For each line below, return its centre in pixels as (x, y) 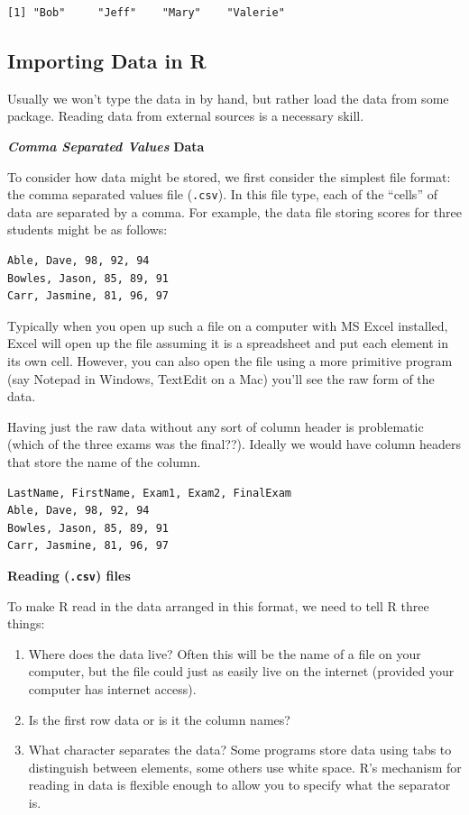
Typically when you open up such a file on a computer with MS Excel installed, (228, 325)
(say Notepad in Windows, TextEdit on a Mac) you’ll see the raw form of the (221, 378)
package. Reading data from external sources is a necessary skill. (186, 116)
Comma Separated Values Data (106, 146)
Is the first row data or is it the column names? (159, 719)
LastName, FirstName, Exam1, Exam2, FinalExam (149, 493)
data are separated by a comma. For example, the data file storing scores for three (234, 211)
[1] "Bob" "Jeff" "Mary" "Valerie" (146, 13)
